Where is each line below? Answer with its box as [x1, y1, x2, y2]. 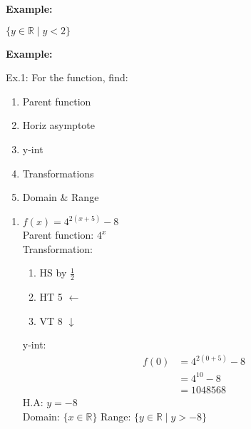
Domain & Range [22, 190, 99, 205]
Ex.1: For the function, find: [6, 70, 128, 85]
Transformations [22, 165, 94, 180]
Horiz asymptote [22, 118, 96, 133]
